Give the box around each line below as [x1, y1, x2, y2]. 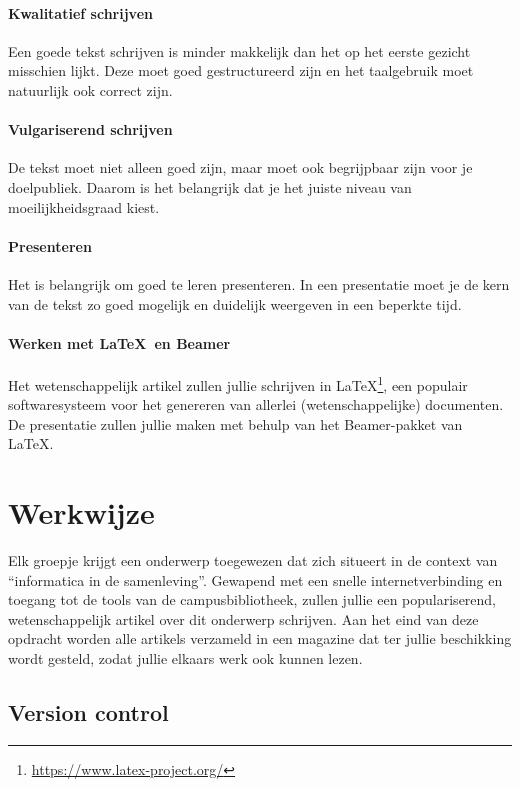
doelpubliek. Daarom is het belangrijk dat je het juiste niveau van [8, 176, 412, 197]
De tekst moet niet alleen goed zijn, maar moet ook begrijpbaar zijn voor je [8, 157, 473, 178]
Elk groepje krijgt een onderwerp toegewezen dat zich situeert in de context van [8, 550, 498, 571]
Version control [8, 697, 169, 728]
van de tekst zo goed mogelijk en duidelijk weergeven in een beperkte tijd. [8, 293, 462, 314]
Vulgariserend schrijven [8, 119, 173, 140]
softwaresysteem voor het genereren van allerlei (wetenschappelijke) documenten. [8, 394, 504, 415]
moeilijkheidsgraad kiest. [8, 196, 160, 217]
